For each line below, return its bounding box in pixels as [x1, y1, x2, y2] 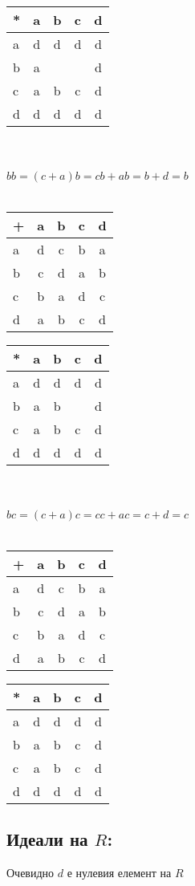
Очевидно [6, 864, 55, 880]
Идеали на [6, 826, 88, 851]
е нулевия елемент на [67, 864, 172, 880]
